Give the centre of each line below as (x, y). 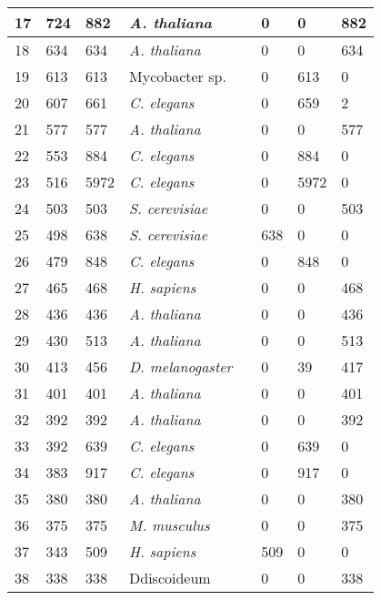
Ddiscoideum (170, 578)
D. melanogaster (181, 366)
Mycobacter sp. (178, 76)
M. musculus (170, 525)
